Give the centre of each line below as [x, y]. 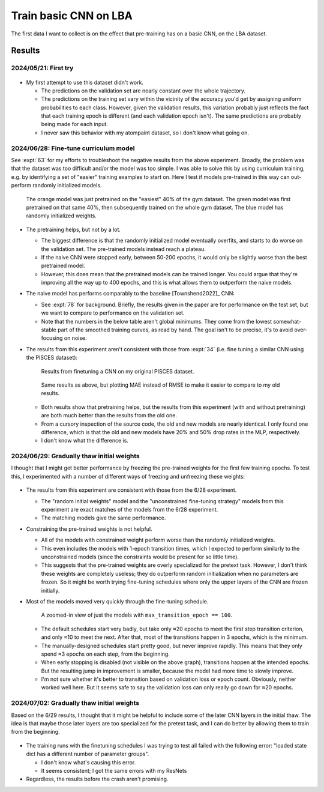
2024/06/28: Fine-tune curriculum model [73, 148]
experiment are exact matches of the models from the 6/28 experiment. [130, 510]
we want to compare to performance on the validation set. [113, 313]
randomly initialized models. [67, 186]
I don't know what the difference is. [85, 441]
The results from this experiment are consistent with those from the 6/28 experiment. [131, 490]
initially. [50, 590]
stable [49, 330]
